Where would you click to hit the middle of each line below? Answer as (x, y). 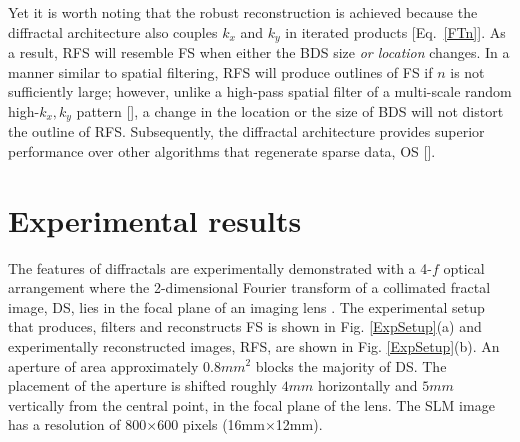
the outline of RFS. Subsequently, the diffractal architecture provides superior (246, 131)
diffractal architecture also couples (113, 31)
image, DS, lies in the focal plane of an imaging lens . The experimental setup (246, 306)
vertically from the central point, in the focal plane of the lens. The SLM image (251, 404)
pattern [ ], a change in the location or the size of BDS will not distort (290, 110)
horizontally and (367, 385)
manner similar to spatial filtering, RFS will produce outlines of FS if (220, 71)
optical (464, 267)
